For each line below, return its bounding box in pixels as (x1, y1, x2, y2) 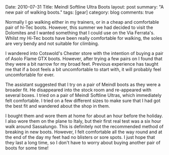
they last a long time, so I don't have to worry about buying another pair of (5, 140, 161, 145)
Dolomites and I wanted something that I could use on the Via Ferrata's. (5, 30, 155, 36)
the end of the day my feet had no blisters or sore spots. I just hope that (5, 134, 155, 140)
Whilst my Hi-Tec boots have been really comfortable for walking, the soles (5, 35, 162, 41)
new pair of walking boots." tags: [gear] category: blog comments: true (5, 9, 154, 15)
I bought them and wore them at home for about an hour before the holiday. (5, 113, 163, 119)
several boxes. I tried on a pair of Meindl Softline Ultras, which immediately (5, 92, 162, 98)
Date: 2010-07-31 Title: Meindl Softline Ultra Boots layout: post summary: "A (5, 4, 164, 10)
